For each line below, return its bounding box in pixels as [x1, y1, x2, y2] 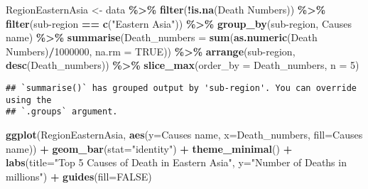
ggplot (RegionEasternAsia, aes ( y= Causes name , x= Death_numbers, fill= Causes [6, 126, 363, 141]
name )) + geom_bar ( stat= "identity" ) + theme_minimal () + [6, 141, 293, 156]
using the [6, 94, 52, 105]
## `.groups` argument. [6, 107, 118, 117]
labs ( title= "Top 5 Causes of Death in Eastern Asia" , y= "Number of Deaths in [6, 155, 347, 170]
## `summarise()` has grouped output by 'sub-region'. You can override [6, 82, 357, 93]
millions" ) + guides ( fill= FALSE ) [6, 168, 152, 183]
